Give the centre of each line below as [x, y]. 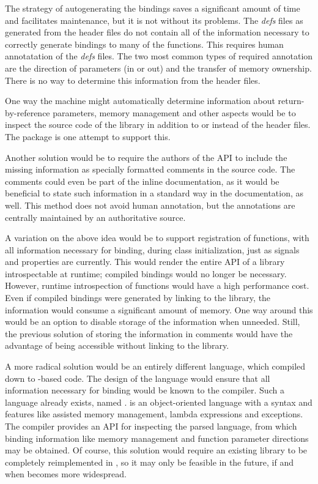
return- [291, 101]
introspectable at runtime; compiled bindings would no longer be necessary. [146, 273]
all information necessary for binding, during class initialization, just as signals [152, 249]
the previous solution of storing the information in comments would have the [149, 333]
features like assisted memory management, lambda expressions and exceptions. [154, 414]
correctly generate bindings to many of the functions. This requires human [144, 44]
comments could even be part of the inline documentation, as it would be [142, 181]
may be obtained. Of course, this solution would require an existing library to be [156, 450]
